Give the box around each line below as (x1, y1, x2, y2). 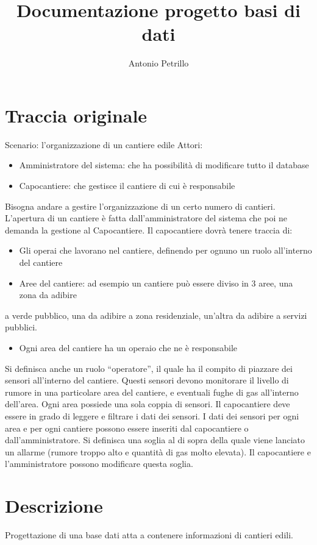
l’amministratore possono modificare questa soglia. (5, 457, 193, 470)
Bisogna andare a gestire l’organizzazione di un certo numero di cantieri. (5, 199, 276, 212)
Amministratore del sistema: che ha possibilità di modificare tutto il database (19, 159, 309, 171)
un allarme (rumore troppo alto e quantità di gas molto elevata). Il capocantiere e (5, 445, 311, 458)
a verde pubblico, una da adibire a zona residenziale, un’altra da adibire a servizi (5, 308, 307, 321)
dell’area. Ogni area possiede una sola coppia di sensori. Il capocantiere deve (5, 397, 290, 410)
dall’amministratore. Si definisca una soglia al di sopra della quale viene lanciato (5, 433, 305, 446)
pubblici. (5, 321, 37, 333)
